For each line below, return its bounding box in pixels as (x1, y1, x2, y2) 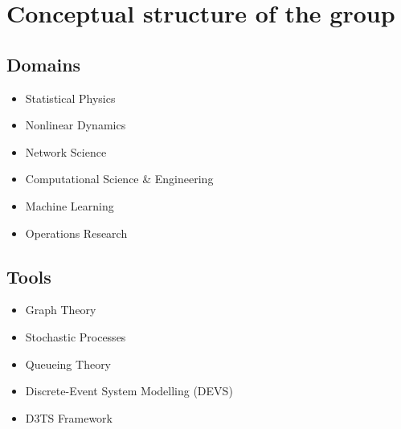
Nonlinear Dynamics (25, 116, 126, 133)
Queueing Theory (25, 355, 112, 372)
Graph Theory (25, 301, 96, 318)
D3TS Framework (25, 409, 113, 426)
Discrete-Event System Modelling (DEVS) (25, 382, 233, 399)
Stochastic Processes (25, 328, 126, 345)
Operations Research (25, 224, 128, 241)
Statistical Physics (25, 89, 116, 106)
